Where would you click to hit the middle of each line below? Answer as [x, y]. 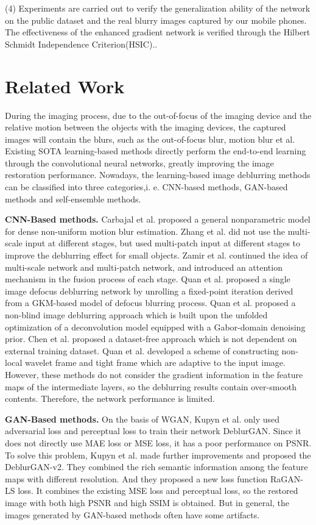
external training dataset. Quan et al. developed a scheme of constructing [142, 350]
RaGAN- [287, 478]
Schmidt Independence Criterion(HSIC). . [81, 44]
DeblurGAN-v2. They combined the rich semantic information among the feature [156, 467]
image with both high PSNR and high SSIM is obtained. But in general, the [147, 502]
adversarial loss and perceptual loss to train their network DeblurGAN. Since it [153, 431]
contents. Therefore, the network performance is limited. [110, 398]
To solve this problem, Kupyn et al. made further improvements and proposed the [158, 455]
